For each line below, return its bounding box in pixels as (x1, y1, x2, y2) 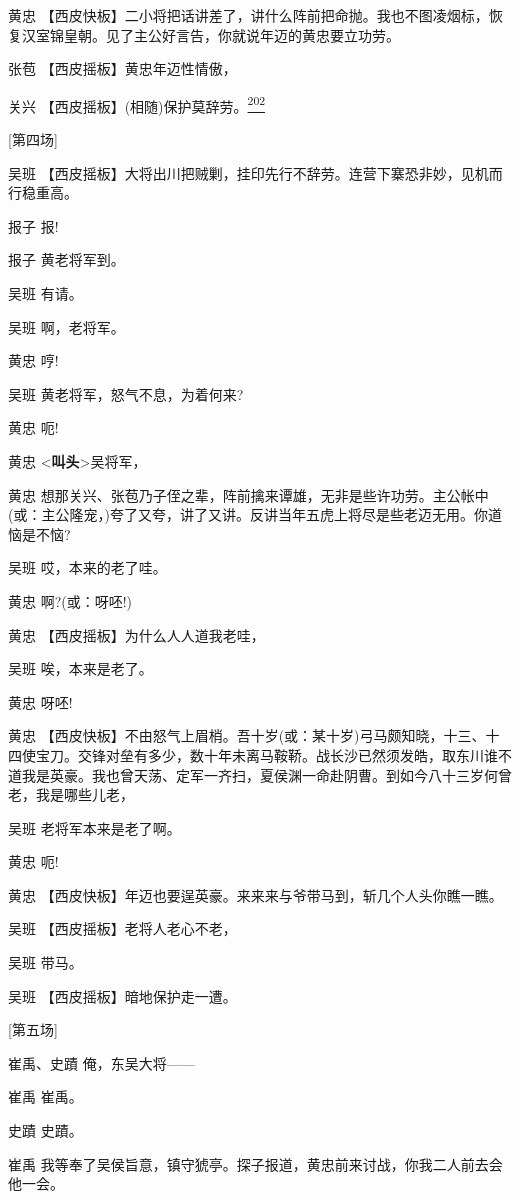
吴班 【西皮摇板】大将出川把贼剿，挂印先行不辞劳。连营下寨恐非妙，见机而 (8, 162, 503, 183)
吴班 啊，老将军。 (8, 316, 125, 337)
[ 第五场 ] (8, 1019, 58, 1040)
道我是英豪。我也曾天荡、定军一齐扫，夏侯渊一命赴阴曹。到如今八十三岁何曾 (8, 764, 512, 785)
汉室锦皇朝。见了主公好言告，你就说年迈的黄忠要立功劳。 (21, 24, 400, 45)
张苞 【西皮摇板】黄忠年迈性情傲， (8, 58, 237, 79)
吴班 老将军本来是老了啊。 (8, 817, 181, 838)
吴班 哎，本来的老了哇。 (8, 557, 167, 578)
